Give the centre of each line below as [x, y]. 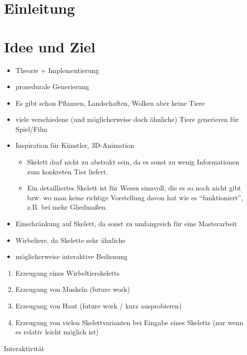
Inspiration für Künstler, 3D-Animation [75, 145]
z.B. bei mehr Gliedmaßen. [67, 207]
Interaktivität [24, 348]
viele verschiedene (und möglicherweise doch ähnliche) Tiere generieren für [127, 119]
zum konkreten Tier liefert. [67, 171]
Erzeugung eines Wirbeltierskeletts [67, 272]
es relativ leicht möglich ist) [57, 332]
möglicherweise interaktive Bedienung [71, 256]
